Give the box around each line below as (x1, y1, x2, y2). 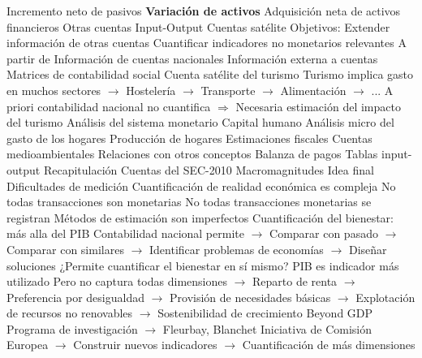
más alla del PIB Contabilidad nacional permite (6, 225, 244, 242)
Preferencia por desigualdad (6, 288, 144, 305)
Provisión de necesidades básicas (170, 288, 331, 305)
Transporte (200, 81, 256, 98)
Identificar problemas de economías (149, 240, 324, 257)
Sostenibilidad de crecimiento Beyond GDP (157, 304, 373, 321)
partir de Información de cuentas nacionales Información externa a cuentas (6, 50, 378, 67)
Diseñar (348, 240, 387, 257)
